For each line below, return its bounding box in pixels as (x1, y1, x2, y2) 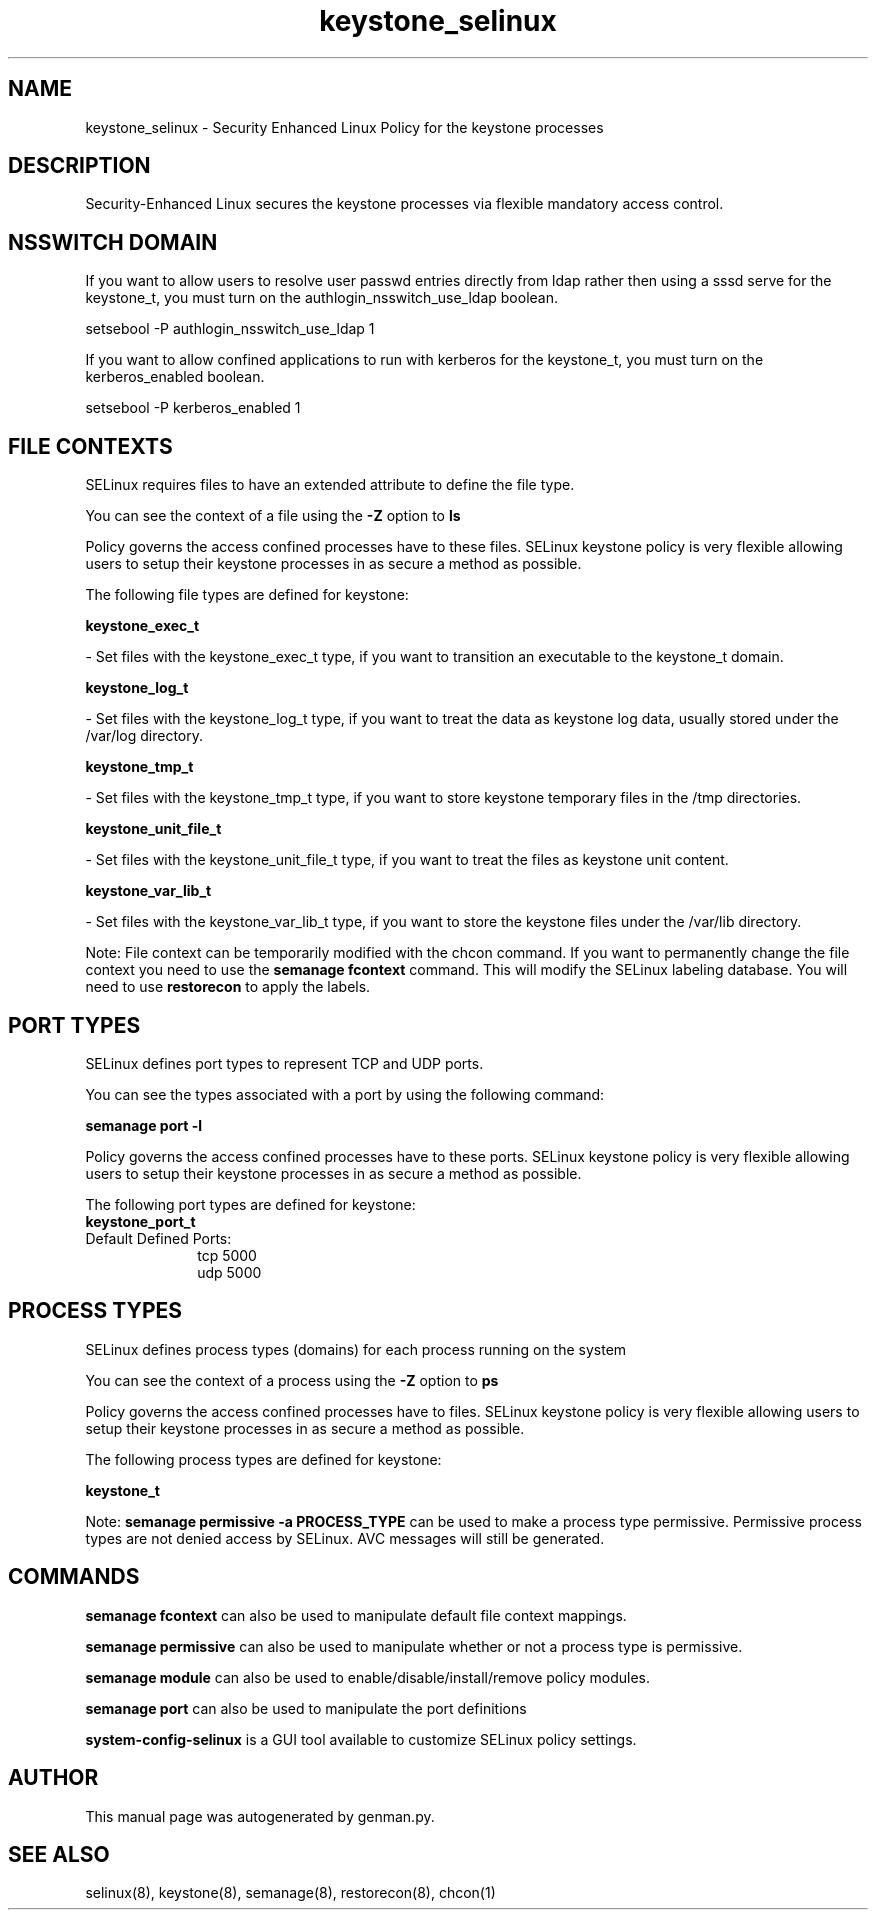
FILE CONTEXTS (8, 433, 173, 459)
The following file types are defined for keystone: (85, 586, 409, 604)
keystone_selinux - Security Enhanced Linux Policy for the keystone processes (85, 118, 604, 136)
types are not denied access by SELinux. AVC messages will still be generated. (85, 1529, 605, 1547)
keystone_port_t (85, 1212, 196, 1230)
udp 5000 (197, 1263, 262, 1281)
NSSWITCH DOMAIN (8, 229, 218, 255)
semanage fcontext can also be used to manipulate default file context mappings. (85, 1606, 627, 1624)
